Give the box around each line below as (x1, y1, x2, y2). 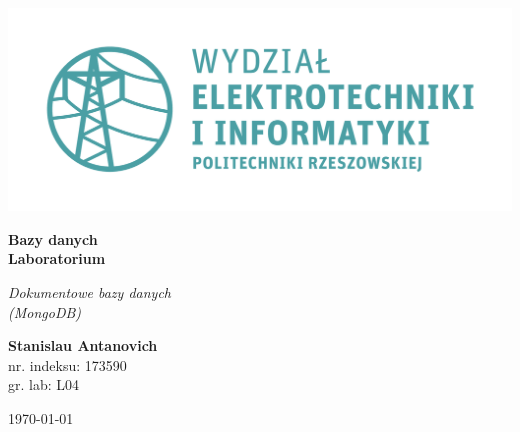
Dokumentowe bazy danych (8, 282, 171, 303)
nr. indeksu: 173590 (8, 354, 127, 375)
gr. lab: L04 (8, 374, 80, 395)
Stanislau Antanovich (8, 335, 158, 356)
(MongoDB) (8, 301, 82, 322)
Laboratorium (8, 248, 106, 269)
